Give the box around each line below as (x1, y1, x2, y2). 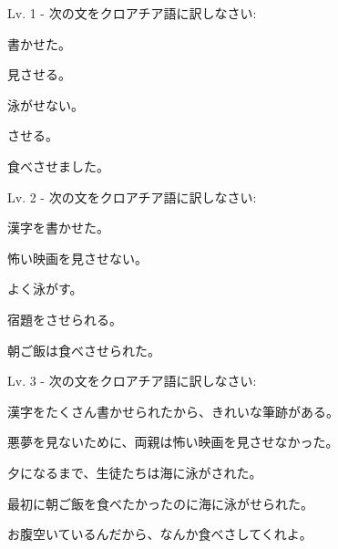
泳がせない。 (7, 95, 84, 114)
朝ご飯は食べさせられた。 (7, 340, 160, 359)
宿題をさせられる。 (7, 309, 122, 328)
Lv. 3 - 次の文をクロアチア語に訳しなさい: (7, 371, 257, 390)
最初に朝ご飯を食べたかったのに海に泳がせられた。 (7, 493, 313, 513)
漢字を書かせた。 (7, 218, 109, 237)
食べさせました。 (7, 156, 109, 175)
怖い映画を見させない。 (7, 248, 148, 267)
